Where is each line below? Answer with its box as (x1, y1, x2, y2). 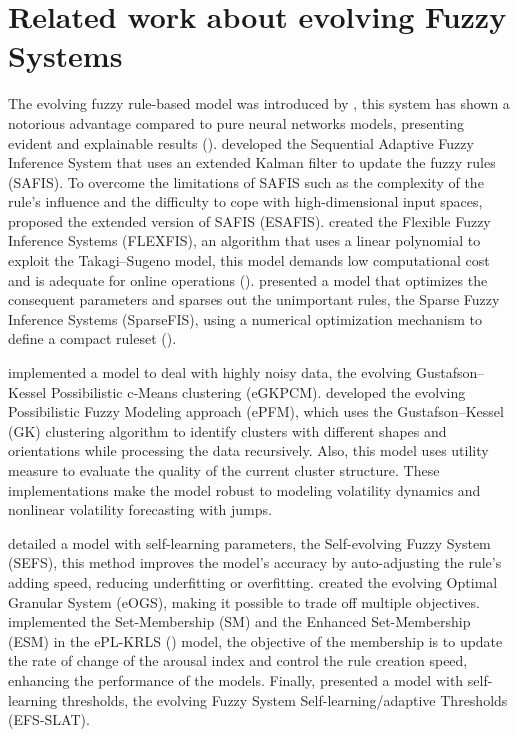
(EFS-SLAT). (8, 709, 90, 730)
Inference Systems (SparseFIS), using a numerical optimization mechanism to (8, 308, 482, 329)
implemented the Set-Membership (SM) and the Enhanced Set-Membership (8, 611, 471, 632)
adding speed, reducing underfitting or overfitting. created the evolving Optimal (8, 571, 498, 592)
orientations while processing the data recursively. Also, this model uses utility (8, 440, 489, 461)
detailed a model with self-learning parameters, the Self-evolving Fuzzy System (8, 532, 491, 553)
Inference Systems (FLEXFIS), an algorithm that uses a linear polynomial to (8, 230, 481, 251)
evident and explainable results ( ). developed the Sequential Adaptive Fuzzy (8, 132, 474, 153)
